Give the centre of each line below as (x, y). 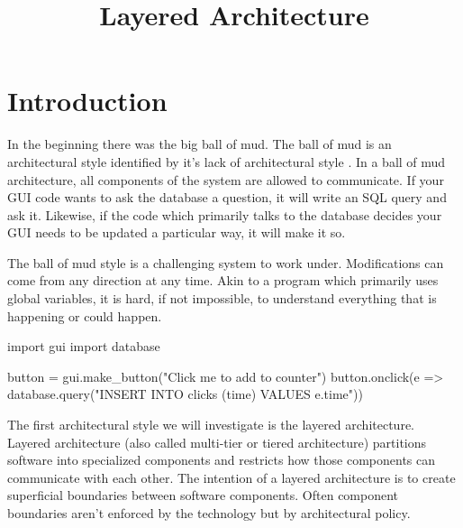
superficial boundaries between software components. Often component (203, 495)
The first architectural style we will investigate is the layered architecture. (211, 425)
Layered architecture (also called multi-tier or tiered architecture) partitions (217, 442)
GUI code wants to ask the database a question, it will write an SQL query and (227, 197)
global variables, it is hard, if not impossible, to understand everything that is (222, 298)
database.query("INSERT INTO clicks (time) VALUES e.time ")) (185, 394)
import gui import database (84, 346)
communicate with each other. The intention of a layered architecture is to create (231, 477)
